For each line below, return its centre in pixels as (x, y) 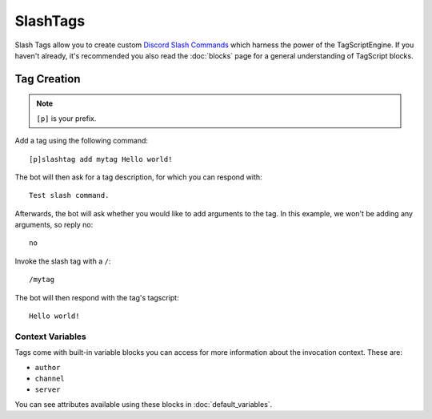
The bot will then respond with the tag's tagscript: (97, 297)
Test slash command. (69, 195)
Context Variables (51, 336)
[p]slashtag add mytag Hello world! (101, 159)
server (48, 390)
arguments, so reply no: (54, 225)
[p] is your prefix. (66, 118)
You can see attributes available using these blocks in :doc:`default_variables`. (144, 404)
